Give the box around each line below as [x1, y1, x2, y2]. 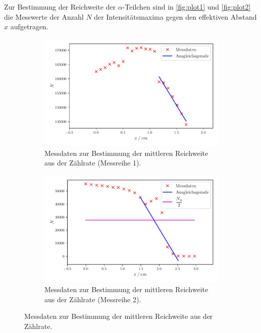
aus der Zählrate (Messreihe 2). [44, 294, 141, 304]
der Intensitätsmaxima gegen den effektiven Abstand [94, 11, 257, 22]
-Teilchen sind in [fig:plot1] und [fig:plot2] [122, 2, 251, 12]
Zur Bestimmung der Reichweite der [4, 2, 116, 12]
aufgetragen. [10, 21, 48, 32]
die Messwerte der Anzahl [4, 11, 84, 22]
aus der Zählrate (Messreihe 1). [44, 157, 141, 168]
